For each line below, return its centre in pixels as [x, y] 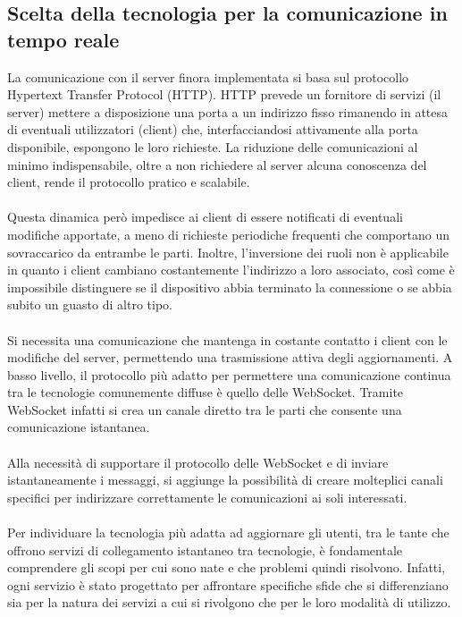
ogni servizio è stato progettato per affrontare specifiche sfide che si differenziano [228, 584]
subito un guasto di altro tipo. [90, 304]
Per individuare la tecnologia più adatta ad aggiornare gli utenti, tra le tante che [228, 532]
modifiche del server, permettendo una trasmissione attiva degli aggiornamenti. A [230, 357]
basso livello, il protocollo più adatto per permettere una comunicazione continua [229, 374]
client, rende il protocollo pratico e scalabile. [129, 182]
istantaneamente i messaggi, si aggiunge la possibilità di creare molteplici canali [225, 480]
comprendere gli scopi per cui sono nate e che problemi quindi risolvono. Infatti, [227, 567]
